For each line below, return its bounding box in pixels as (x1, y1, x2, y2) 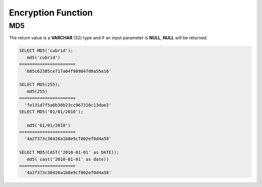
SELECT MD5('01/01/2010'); (19, 109, 83, 114)
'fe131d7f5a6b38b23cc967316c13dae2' (24, 102, 112, 108)
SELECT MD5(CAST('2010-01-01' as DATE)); (19, 150, 119, 155)
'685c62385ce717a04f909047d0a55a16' (24, 68, 112, 74)
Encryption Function (9, 7, 93, 18)
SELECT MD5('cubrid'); (19, 48, 73, 53)
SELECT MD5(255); (19, 82, 61, 87)
